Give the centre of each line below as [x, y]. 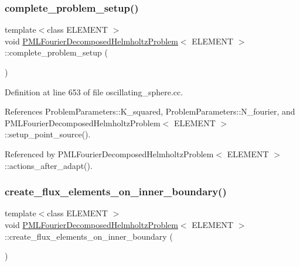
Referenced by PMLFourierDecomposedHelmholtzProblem [109, 153]
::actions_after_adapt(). [49, 165]
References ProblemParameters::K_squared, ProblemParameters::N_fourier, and [150, 111]
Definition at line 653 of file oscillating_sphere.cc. [94, 91]
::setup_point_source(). [48, 134]
